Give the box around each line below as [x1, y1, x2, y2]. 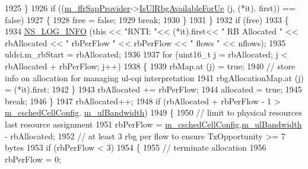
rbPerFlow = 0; [5, 152, 61, 165]
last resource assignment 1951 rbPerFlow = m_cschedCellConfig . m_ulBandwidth [5, 117, 302, 130]
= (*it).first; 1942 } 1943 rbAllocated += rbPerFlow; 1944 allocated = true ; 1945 [5, 83, 302, 95]
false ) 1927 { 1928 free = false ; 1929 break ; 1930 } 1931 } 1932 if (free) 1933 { [5, 13, 289, 25]
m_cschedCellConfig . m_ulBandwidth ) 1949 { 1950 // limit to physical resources [5, 106, 302, 119]
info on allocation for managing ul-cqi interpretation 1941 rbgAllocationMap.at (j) [5, 71, 304, 84]
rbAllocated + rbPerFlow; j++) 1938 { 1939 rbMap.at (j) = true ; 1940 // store [5, 59, 296, 72]
